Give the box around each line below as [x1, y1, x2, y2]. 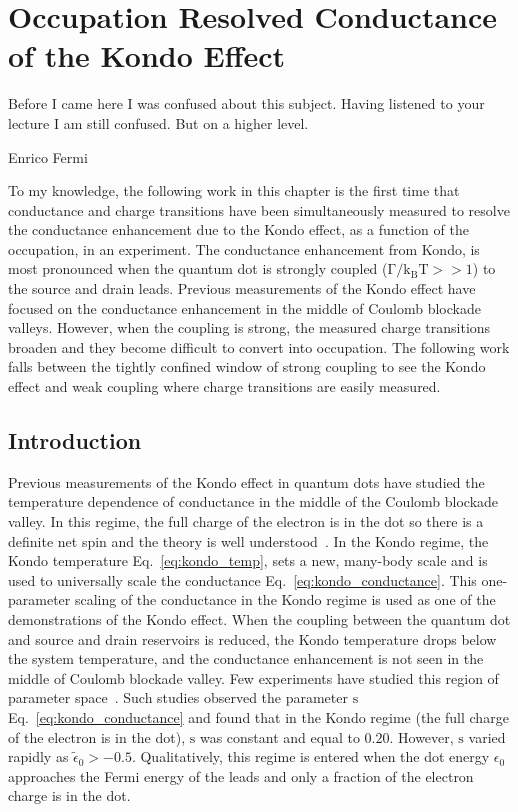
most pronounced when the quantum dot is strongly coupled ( [8, 258, 388, 279]
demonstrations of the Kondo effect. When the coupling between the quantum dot [8, 608, 511, 629]
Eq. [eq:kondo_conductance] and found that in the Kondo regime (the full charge [8, 706, 509, 727]
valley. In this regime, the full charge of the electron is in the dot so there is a [8, 511, 484, 532]
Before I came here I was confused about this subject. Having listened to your [8, 93, 485, 114]
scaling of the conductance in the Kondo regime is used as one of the [74, 589, 496, 610]
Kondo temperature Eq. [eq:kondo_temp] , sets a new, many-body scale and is [8, 550, 488, 571]
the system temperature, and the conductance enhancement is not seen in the [8, 648, 484, 669]
